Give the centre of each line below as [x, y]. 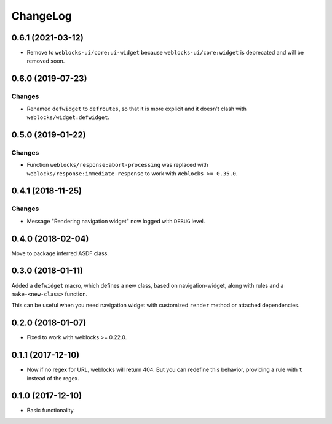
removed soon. [46, 61]
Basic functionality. [51, 411]
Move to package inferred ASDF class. [60, 253]
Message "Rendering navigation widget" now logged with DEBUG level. [116, 221]
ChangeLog [41, 16]
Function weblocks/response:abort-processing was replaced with [117, 165]
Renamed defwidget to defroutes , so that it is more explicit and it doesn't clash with [137, 109]
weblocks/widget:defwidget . [68, 117]
